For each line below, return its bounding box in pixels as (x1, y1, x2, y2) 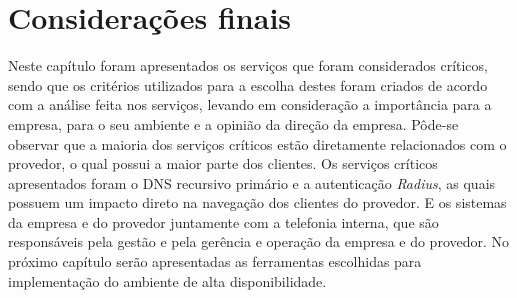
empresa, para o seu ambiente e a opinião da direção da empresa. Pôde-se (8, 113, 459, 134)
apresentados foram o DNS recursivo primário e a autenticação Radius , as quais (8, 172, 496, 193)
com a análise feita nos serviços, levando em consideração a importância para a (8, 94, 492, 115)
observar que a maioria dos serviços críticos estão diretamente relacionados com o (8, 133, 507, 154)
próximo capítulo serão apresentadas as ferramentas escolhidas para (8, 251, 422, 272)
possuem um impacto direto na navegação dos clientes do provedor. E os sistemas (8, 192, 507, 213)
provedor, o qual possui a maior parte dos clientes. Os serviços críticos (8, 153, 438, 174)
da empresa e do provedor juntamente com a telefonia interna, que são (8, 211, 439, 232)
